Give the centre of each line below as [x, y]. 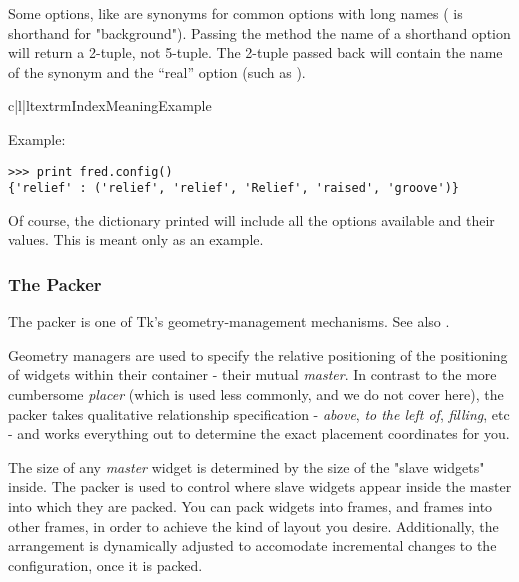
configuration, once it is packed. [105, 564]
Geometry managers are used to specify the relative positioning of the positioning [258, 354]
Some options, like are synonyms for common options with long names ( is [235, 13]
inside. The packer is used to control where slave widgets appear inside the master [260, 486]
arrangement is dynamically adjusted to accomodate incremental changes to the [252, 545]
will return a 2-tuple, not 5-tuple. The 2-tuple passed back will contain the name [255, 52]
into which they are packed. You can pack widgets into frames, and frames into [250, 506]
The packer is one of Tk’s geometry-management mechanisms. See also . [229, 321]
